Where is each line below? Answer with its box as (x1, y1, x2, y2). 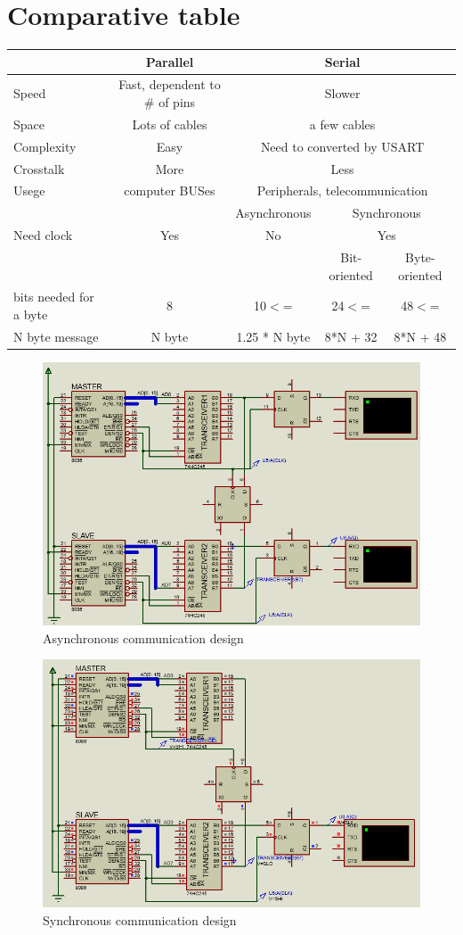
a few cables (309, 114, 376, 133)
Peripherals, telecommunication (256, 181, 428, 200)
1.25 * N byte (236, 327, 311, 345)
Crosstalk (13, 159, 65, 178)
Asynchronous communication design (43, 628, 244, 647)
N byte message (13, 327, 99, 345)
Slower (324, 84, 361, 103)
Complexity (13, 137, 77, 155)
